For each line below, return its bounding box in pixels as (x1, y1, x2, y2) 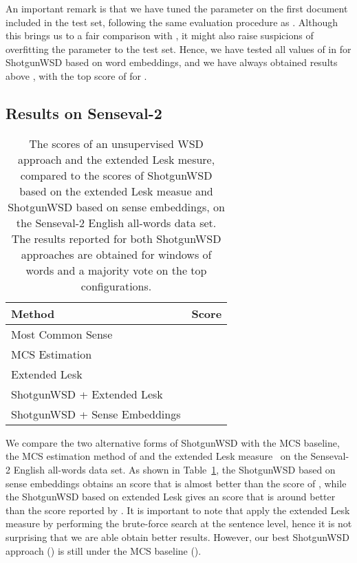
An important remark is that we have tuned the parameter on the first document (6, 1, 348, 15)
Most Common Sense (11, 326, 113, 342)
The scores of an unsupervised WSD (29, 135, 204, 151)
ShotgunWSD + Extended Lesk (11, 385, 163, 402)
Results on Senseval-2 (6, 102, 162, 123)
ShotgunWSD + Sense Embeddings (11, 405, 181, 422)
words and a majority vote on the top (25, 262, 207, 278)
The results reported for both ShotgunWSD (11, 230, 221, 246)
